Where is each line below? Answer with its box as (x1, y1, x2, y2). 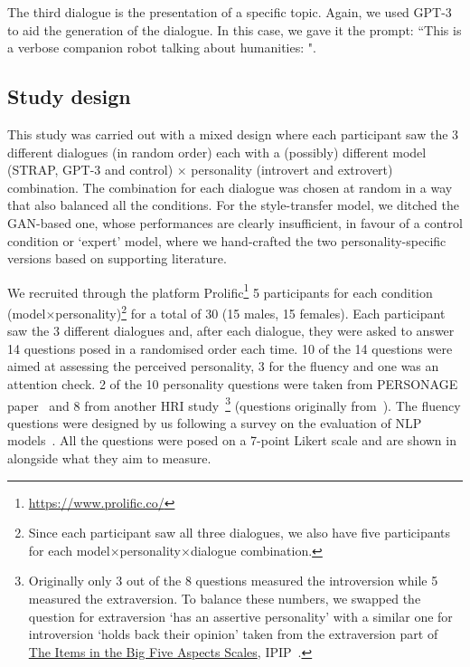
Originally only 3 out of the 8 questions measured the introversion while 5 (28, 571, 438, 590)
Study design (7, 82, 131, 110)
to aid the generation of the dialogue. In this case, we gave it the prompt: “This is (7, 20, 462, 39)
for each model (28, 540, 110, 559)
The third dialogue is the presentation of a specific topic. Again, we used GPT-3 (7, 3, 452, 21)
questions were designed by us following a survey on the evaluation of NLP (7, 413, 422, 432)
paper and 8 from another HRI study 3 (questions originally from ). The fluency (7, 393, 461, 414)
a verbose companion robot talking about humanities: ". (7, 38, 316, 57)
